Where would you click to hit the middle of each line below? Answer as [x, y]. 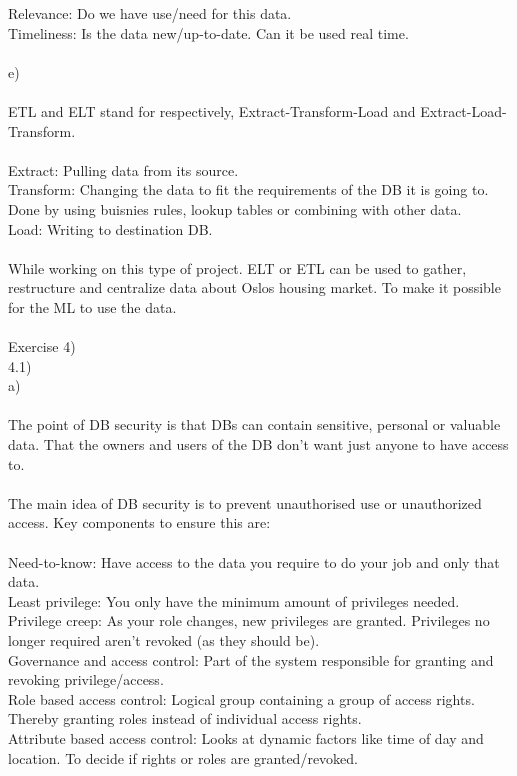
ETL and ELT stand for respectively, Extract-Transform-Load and [212, 110]
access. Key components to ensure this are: [139, 522]
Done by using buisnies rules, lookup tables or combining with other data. [235, 208]
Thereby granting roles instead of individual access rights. [185, 718]
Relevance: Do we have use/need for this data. [150, 13]
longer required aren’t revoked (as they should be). [164, 640]
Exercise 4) [42, 346]
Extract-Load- [463, 110]
